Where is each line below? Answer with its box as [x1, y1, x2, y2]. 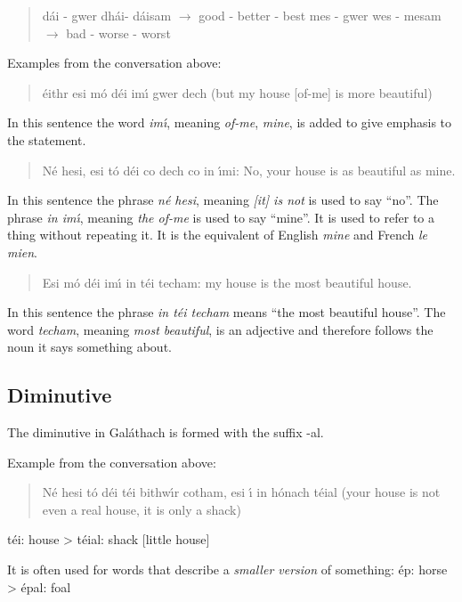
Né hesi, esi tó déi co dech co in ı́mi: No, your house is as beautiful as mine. [42, 160, 456, 179]
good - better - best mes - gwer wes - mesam [199, 6, 442, 24]
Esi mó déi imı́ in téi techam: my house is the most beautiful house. [42, 273, 412, 291]
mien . [7, 242, 37, 261]
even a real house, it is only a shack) [42, 500, 241, 518]
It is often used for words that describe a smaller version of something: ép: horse [7, 560, 448, 579]
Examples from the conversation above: [7, 53, 222, 72]
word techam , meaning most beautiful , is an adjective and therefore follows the [7, 320, 434, 338]
